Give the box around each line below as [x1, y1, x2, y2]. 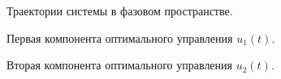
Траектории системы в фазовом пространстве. [6, 2, 233, 19]
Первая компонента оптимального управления [6, 29, 233, 46]
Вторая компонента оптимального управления [6, 56, 233, 73]
